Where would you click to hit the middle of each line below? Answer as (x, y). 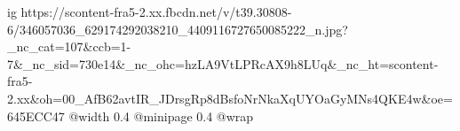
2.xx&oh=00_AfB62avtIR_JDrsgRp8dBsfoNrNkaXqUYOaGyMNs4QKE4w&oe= (230, 98)
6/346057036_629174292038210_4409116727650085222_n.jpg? (178, 29)
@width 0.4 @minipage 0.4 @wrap (161, 116)
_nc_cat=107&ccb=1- (69, 46)
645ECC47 (36, 116)
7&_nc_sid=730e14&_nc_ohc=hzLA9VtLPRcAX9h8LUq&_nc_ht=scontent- (223, 63)
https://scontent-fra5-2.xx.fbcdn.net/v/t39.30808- (156, 12)
